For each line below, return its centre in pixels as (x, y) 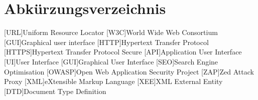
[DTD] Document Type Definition (55, 91)
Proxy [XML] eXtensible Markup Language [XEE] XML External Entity (113, 81)
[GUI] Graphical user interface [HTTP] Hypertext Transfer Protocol (106, 42)
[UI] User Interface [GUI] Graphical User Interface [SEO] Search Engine (111, 61)
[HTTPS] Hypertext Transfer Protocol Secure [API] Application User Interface (123, 52)
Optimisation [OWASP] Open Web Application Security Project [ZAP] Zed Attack (129, 71)
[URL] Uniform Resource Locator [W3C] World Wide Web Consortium (111, 32)
